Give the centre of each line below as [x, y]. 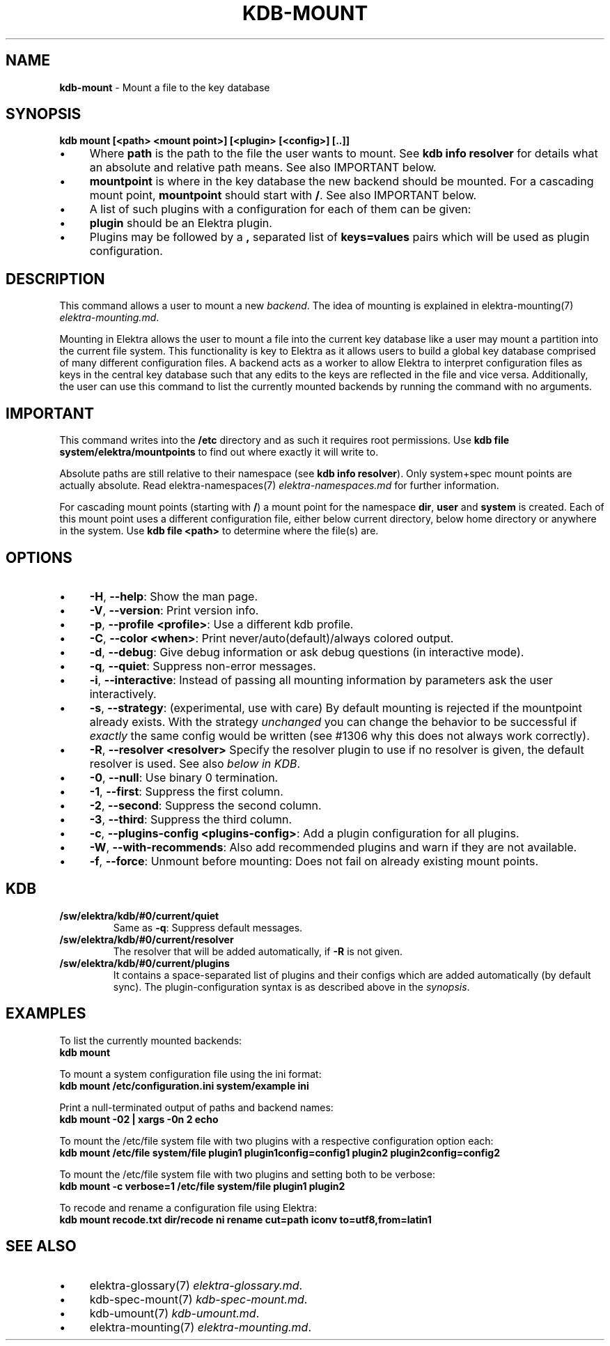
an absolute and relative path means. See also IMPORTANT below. [263, 168]
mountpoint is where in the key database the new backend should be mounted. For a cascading [342, 181]
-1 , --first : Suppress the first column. [186, 791]
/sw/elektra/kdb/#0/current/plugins [144, 963]
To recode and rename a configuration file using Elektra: [188, 1207]
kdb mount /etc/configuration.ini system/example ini [184, 1085]
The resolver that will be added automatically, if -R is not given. [258, 951]
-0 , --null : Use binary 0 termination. [184, 777]
